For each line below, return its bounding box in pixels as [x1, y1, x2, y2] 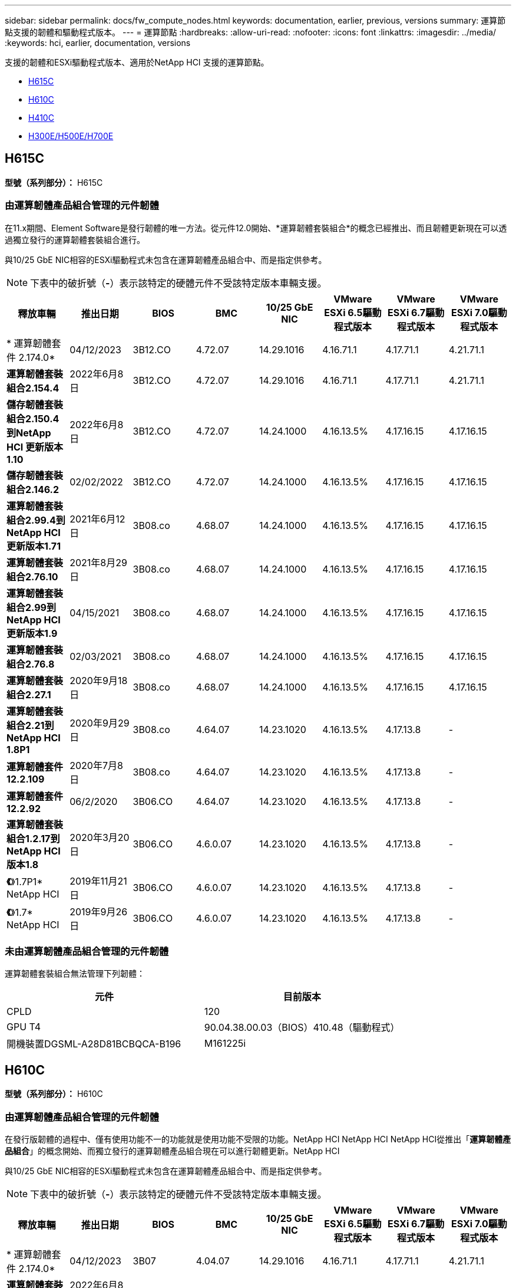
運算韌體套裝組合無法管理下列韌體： [5, 968, 145, 979]
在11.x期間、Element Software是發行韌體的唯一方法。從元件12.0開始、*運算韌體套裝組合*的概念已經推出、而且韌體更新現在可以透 [5, 222, 507, 233]
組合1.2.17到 [6, 832, 60, 845]
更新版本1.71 [6, 540, 61, 552]
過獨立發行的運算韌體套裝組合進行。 [5, 234, 145, 245]
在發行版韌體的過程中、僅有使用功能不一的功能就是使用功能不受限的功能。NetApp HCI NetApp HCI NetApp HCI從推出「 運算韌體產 [5, 1133, 511, 1144]
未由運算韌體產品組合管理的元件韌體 [5, 945, 169, 957]
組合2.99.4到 [6, 514, 65, 526]
